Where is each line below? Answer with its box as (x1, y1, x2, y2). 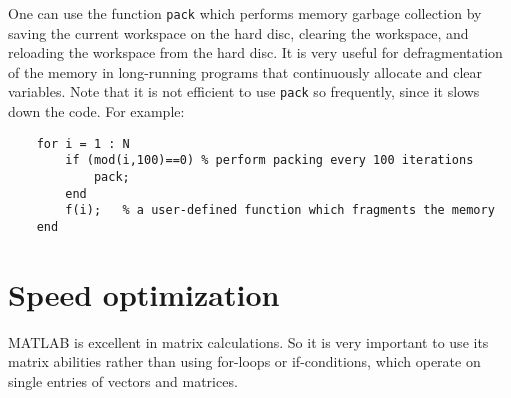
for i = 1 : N (36, 136, 130, 151)
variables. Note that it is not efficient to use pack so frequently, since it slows (8, 81, 480, 102)
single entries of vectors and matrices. (8, 370, 238, 391)
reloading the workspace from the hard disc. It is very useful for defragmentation (8, 42, 503, 63)
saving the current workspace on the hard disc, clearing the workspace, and (8, 22, 469, 43)
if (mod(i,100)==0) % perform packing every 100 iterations (65, 153, 474, 168)
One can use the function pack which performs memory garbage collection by (8, 3, 482, 23)
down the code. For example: (8, 101, 185, 122)
